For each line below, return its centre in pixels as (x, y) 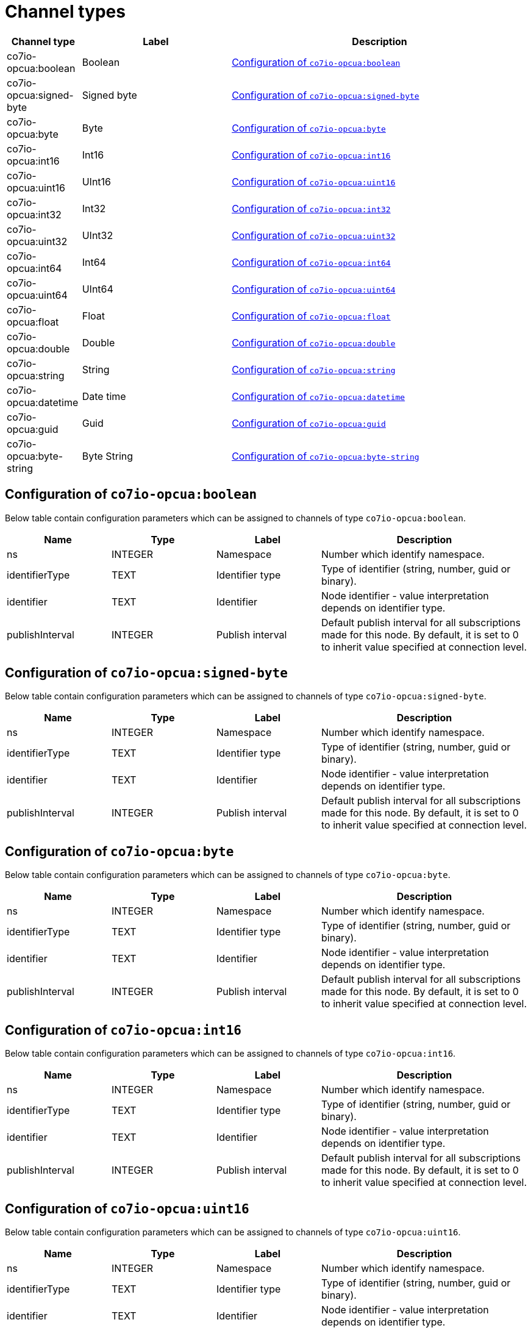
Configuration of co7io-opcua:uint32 (314, 235)
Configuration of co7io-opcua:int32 (311, 208)
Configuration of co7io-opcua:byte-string (326, 456)
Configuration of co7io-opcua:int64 (311, 262)
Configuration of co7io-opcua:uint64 (314, 289)
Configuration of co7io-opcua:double (314, 342)
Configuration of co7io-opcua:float (311, 316)
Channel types (65, 12)
